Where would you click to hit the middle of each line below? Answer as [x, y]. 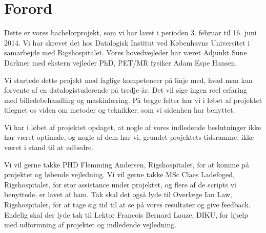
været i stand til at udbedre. [49, 147]
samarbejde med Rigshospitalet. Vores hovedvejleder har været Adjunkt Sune [126, 52]
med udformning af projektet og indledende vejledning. [90, 225]
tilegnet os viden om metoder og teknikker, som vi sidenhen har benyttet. [120, 110]
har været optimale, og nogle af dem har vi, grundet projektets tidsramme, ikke [129, 137]
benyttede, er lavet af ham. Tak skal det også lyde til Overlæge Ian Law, [118, 194]
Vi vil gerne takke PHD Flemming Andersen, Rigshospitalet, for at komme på [127, 164]
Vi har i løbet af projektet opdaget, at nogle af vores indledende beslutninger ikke [133, 127]
